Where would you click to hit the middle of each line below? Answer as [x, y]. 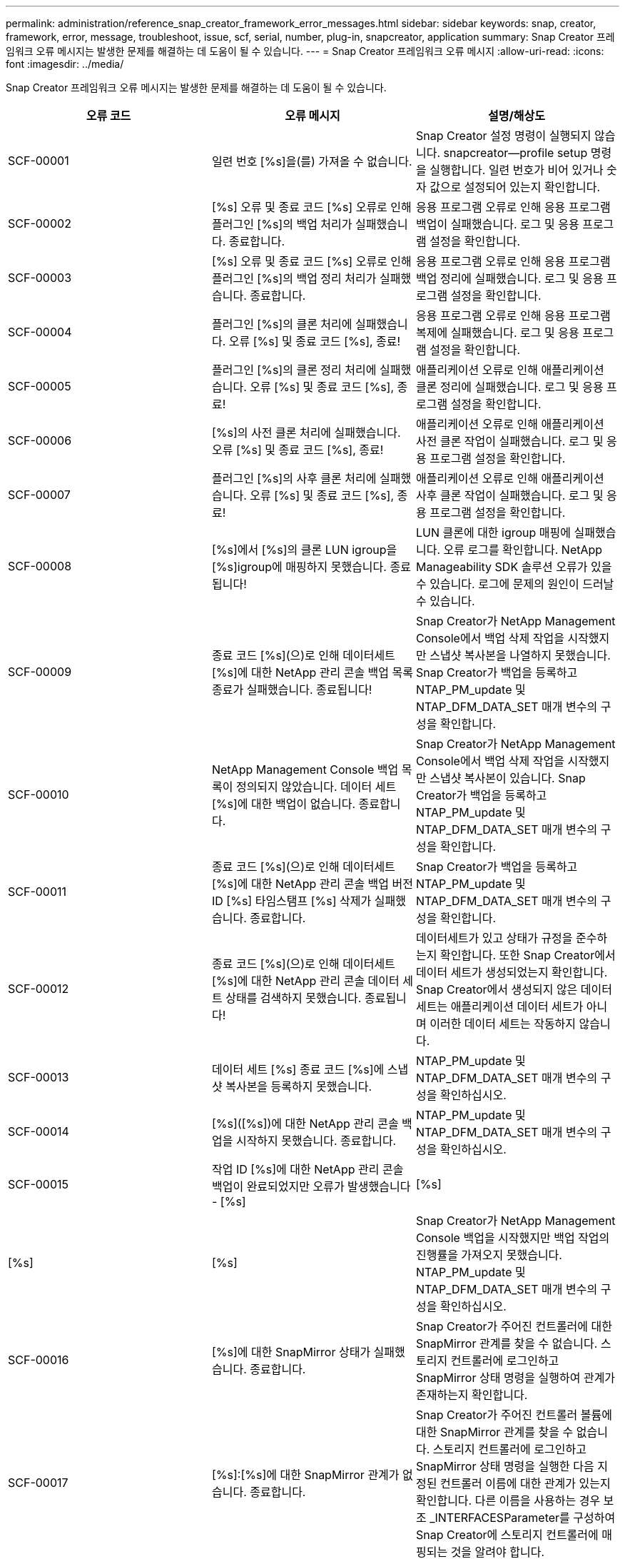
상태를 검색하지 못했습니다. [294, 998]
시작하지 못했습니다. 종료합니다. [316, 1141]
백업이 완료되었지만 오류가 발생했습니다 [311, 1186]
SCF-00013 [39, 1077]
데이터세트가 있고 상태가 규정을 [494, 938]
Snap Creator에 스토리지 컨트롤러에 [507, 1535]
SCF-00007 [39, 495]
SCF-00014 [39, 1131]
